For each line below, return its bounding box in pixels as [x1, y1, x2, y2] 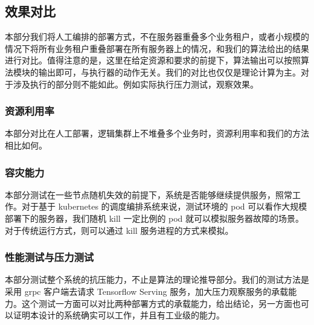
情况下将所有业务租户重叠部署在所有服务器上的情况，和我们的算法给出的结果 [5, 42, 309, 54]
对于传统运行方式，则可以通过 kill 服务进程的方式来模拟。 [5, 224, 234, 236]
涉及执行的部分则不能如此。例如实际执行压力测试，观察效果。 [13, 77, 258, 90]
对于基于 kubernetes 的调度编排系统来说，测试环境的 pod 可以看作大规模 [21, 200, 307, 213]
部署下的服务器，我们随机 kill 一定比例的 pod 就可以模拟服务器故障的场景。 [5, 211, 304, 224]
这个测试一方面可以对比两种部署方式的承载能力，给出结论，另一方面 [21, 297, 292, 309]
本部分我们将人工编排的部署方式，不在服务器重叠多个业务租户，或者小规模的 [5, 30, 309, 43]
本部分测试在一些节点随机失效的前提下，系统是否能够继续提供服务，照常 [5, 188, 292, 201]
